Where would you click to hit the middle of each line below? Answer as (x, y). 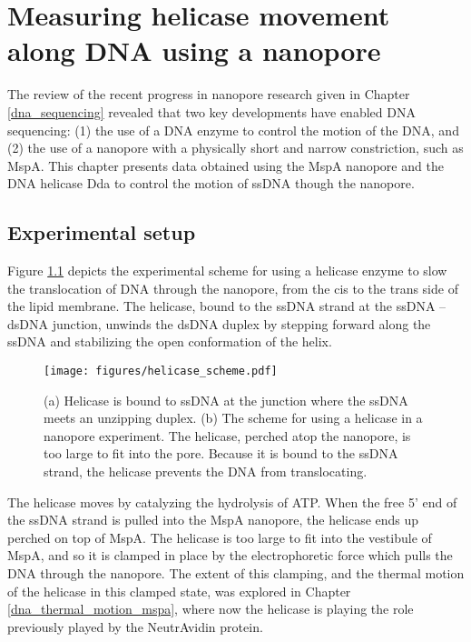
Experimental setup (102, 232)
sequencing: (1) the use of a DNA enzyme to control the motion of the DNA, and (233, 130)
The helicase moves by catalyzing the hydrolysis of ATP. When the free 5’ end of (232, 502)
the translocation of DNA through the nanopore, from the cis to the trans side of (233, 288)
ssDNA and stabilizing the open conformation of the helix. (170, 341)
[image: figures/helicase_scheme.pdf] (161, 371)
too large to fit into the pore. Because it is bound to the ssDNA (221, 453)
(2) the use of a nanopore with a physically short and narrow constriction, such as (235, 148)
